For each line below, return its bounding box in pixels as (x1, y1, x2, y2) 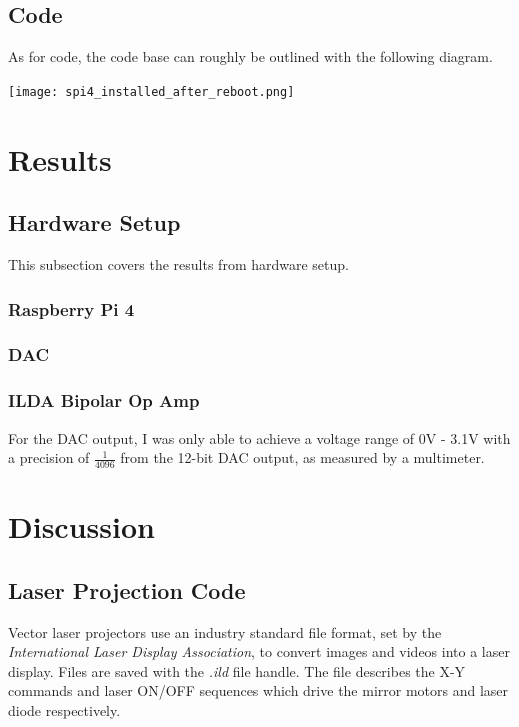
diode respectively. (8, 699, 121, 720)
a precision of (8, 447, 90, 468)
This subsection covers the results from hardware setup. (8, 254, 349, 275)
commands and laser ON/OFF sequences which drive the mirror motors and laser (8, 680, 509, 701)
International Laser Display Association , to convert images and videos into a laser (8, 641, 510, 662)
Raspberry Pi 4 (8, 296, 135, 321)
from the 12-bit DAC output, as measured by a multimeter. (120, 447, 485, 468)
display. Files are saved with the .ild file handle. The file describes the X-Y (8, 660, 466, 681)
